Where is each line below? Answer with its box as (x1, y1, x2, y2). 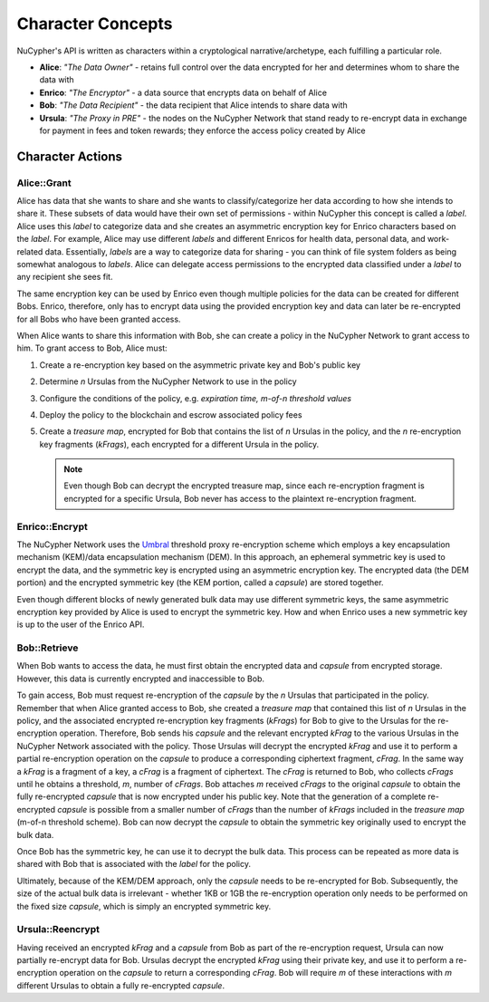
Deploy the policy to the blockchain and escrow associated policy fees (39, 409, 302, 420)
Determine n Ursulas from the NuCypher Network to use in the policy (39, 376, 298, 387)
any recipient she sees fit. (16, 272, 113, 283)
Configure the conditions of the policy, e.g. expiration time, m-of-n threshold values (39, 392, 352, 403)
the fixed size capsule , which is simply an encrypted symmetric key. (16, 901, 272, 911)
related (16, 246, 43, 257)
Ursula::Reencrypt (16, 923, 100, 936)
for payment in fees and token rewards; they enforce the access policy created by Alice (39, 125, 366, 136)
